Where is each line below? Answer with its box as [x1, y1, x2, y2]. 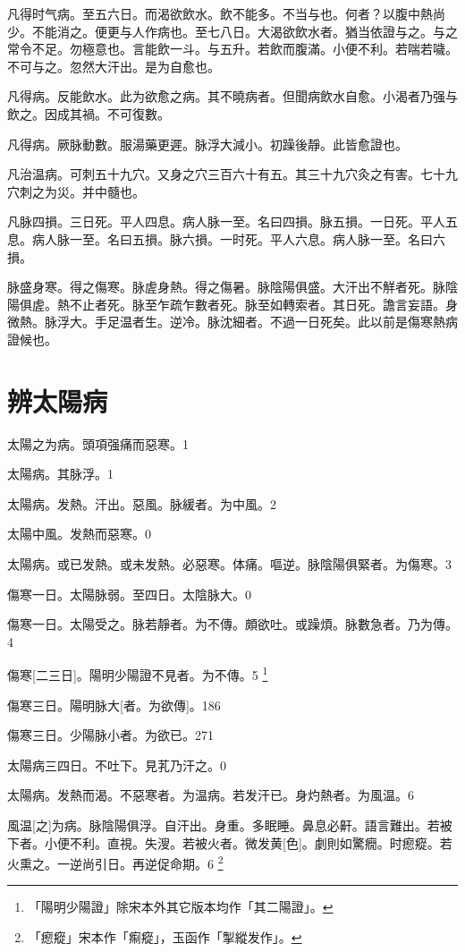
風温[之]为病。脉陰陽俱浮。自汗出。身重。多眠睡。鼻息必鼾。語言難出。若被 [7, 816, 452, 834]
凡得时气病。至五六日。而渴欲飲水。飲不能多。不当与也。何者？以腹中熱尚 [7, 4, 445, 22]
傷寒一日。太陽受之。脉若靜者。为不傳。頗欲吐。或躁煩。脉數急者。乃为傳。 [7, 615, 458, 633]
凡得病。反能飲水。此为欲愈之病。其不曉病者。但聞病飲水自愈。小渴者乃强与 [7, 87, 458, 106]
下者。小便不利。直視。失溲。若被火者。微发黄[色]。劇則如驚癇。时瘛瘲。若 [7, 833, 452, 852]
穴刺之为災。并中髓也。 [7, 182, 145, 200]
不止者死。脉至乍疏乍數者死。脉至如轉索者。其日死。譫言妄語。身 [69, 294, 458, 313]
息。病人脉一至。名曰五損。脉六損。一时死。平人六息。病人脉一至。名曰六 [7, 229, 445, 248]
